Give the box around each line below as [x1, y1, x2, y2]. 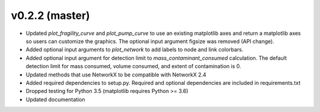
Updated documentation [25, 95, 85, 103]
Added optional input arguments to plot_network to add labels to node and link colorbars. [25, 46, 244, 53]
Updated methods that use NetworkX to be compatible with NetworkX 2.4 [25, 71, 207, 78]
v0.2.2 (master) [11, 9, 90, 22]
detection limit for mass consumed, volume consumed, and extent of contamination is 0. [25, 63, 241, 70]
